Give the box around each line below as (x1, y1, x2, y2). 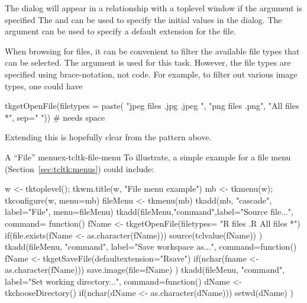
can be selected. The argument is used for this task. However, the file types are (5, 56, 291, 69)
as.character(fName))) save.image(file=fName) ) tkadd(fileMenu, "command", (5, 263, 285, 276)
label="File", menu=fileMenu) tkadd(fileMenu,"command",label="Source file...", (5, 205, 293, 218)
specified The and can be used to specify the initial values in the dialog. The (5, 13, 282, 25)
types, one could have (5, 79, 83, 92)
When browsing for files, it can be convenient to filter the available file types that (5, 44, 300, 57)
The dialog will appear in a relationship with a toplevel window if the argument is (5, 2, 302, 14)
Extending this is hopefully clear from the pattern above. (5, 131, 212, 143)
